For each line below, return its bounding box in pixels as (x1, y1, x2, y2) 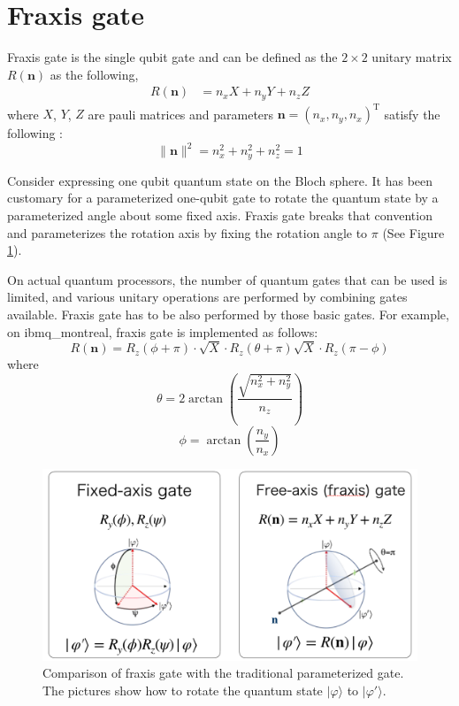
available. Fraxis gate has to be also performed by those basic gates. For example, (7, 305, 449, 323)
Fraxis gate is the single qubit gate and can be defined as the (7, 48, 338, 66)
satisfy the (384, 104, 440, 123)
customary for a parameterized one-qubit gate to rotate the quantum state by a (7, 188, 439, 207)
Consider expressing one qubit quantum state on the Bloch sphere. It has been (7, 171, 433, 189)
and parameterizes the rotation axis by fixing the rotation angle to (7, 223, 368, 242)
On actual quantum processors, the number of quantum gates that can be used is (7, 270, 448, 288)
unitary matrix (371, 48, 452, 66)
